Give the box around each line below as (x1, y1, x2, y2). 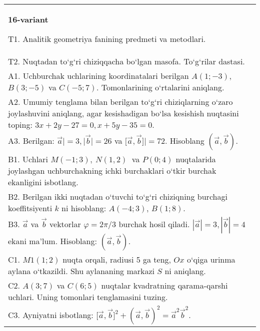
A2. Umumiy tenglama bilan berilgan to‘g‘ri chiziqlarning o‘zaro (8, 96, 233, 107)
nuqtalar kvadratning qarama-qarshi (101, 280, 228, 291)
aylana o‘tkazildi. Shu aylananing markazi (8, 265, 154, 277)
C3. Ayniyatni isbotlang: (8, 309, 93, 321)
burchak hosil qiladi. (118, 218, 190, 230)
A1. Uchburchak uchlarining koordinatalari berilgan (8, 70, 189, 81)
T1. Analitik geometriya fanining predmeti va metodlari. (8, 33, 206, 44)
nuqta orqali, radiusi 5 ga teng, (62, 254, 171, 265)
